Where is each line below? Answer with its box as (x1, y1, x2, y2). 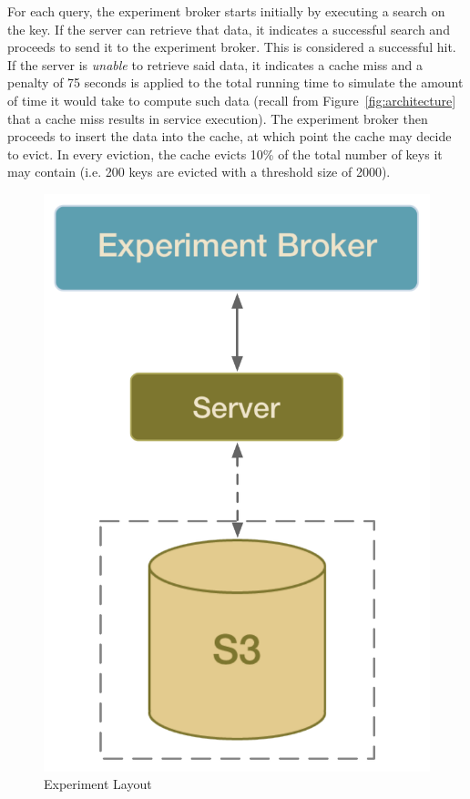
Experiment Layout (44, 774, 152, 794)
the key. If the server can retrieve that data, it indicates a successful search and (7, 19, 450, 38)
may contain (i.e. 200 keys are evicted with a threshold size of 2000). (7, 162, 391, 181)
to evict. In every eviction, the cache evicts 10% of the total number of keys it (7, 144, 443, 163)
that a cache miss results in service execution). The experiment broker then (7, 108, 428, 128)
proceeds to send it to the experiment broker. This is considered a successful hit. (7, 37, 456, 56)
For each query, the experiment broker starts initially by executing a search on (7, 2, 445, 20)
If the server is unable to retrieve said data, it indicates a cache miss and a (7, 55, 424, 74)
